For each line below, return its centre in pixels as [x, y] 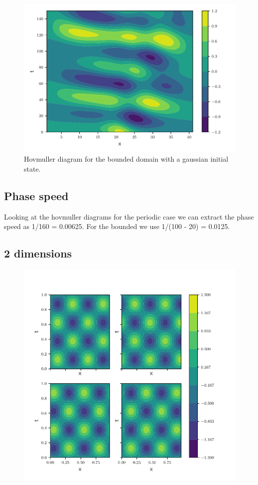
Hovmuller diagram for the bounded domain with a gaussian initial [126, 159]
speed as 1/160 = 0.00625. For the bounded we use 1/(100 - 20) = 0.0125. [117, 226]
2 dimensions [38, 253]
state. [32, 168]
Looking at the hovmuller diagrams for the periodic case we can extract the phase [129, 216]
